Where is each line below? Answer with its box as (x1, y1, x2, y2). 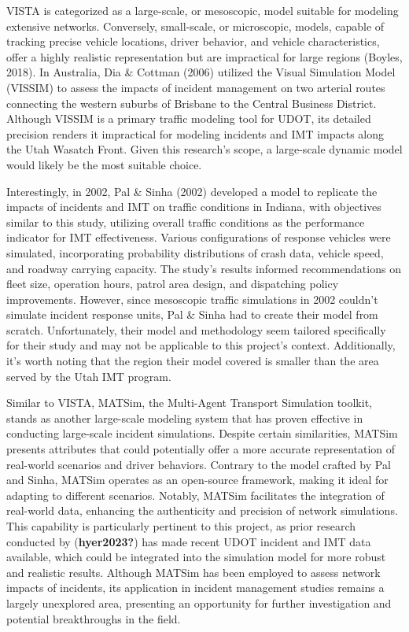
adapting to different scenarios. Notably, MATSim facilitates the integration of (6, 486, 385, 503)
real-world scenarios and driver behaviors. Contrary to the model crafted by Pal (6, 456, 391, 472)
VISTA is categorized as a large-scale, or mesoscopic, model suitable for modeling (6, 2, 399, 18)
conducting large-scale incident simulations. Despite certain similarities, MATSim (6, 425, 398, 442)
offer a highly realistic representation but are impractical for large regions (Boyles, (6, 48, 403, 65)
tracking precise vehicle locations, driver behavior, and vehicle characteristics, (6, 33, 380, 50)
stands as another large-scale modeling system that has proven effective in (6, 409, 363, 426)
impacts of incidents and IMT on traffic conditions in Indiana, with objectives (6, 198, 381, 215)
